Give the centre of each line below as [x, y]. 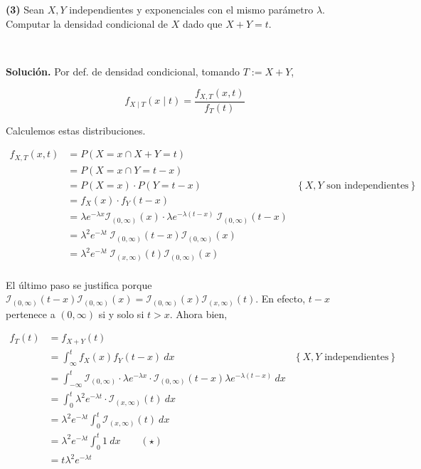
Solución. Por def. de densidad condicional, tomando [123, 71]
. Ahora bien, [198, 313]
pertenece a [31, 313]
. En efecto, [281, 299]
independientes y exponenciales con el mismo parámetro [191, 9]
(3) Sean [25, 9]
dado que [202, 23]
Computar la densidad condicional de [87, 23]
